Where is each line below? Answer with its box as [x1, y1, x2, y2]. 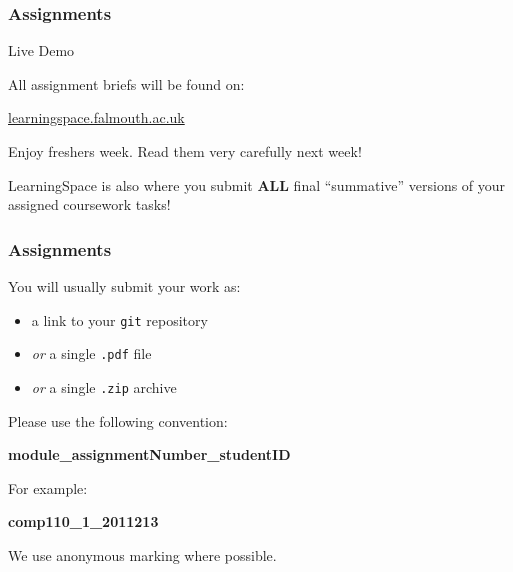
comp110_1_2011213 [8, 511, 159, 532]
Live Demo [8, 40, 75, 61]
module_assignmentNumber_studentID [8, 444, 291, 465]
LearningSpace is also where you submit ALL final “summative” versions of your [8, 174, 506, 195]
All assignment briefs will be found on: [8, 73, 245, 94]
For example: [8, 477, 88, 498]
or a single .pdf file [31, 343, 152, 364]
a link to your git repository [31, 309, 208, 330]
